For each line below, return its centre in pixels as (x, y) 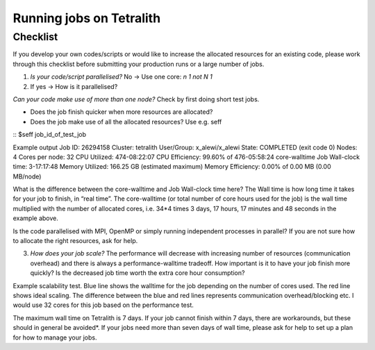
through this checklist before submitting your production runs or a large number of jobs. (139, 64)
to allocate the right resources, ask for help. (75, 241)
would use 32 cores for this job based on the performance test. (103, 305)
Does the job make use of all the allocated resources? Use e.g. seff (126, 122)
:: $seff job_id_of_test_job (50, 135)
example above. (36, 218)
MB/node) (27, 176)
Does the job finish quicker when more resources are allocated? (122, 112)
